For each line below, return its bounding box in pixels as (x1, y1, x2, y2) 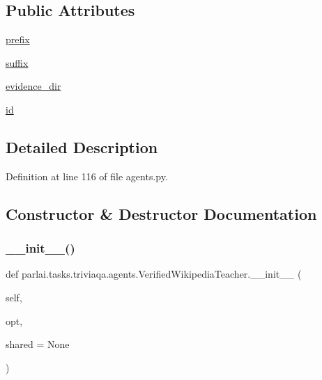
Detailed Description (6, 136, 158, 157)
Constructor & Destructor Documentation (6, 203, 317, 224)
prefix (6, 32, 30, 47)
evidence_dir (6, 79, 61, 93)
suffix (6, 55, 29, 70)
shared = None (6, 337, 70, 351)
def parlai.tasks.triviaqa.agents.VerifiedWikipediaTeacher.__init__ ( (6, 267, 302, 281)
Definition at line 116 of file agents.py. (6, 168, 168, 183)
